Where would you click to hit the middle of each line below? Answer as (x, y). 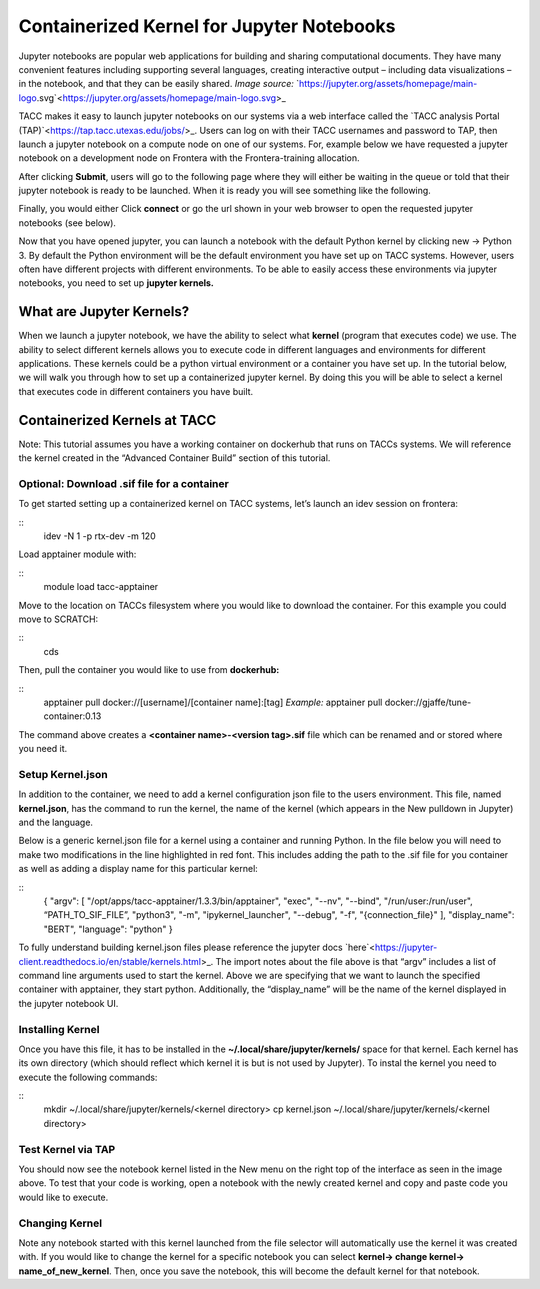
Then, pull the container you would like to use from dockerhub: (149, 670)
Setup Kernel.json (63, 774)
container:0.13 (72, 716)
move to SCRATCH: (58, 619)
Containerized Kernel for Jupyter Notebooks (207, 26)
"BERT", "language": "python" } (108, 929)
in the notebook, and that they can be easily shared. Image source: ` (159, 84)
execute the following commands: (88, 1077)
